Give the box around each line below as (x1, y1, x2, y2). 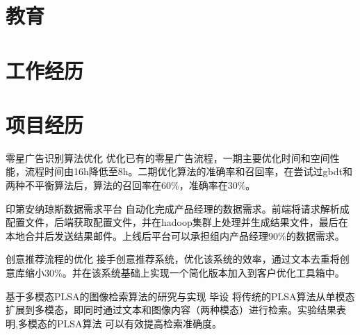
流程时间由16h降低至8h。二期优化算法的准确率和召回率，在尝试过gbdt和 (24, 164, 352, 179)
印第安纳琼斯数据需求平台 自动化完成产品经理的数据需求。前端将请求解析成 (6, 201, 350, 215)
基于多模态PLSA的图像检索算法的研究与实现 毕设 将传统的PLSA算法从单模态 (6, 288, 355, 303)
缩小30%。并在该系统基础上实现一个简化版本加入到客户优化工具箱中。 (24, 265, 345, 280)
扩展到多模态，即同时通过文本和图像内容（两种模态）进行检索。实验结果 (6, 302, 336, 317)
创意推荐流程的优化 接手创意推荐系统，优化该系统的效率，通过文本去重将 (6, 252, 340, 266)
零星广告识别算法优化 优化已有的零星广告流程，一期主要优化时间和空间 (6, 150, 330, 165)
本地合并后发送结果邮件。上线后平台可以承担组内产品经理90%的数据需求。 (6, 228, 345, 243)
